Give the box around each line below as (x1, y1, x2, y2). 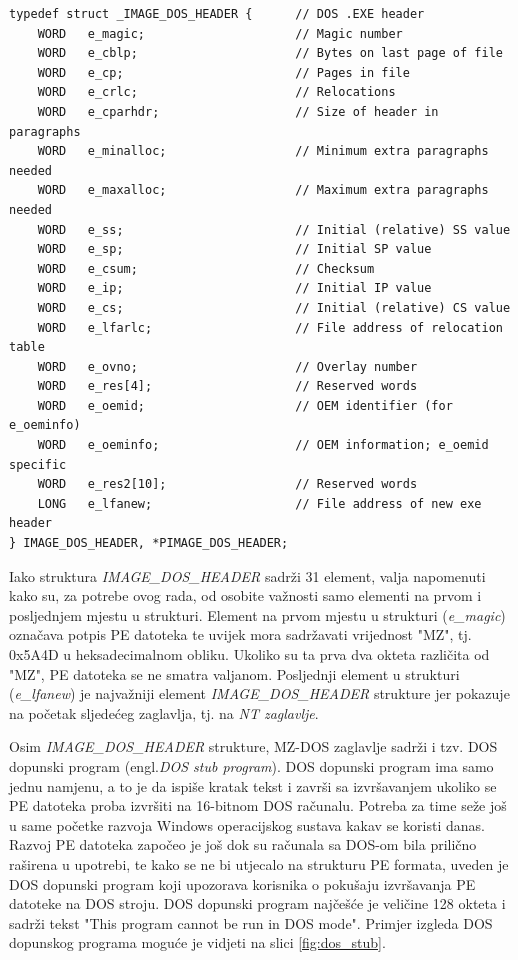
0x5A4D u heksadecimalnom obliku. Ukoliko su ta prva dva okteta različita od (9, 644, 490, 664)
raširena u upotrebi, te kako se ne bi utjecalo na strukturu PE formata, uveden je (9, 853, 509, 874)
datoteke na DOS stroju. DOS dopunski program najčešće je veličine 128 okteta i (9, 893, 506, 914)
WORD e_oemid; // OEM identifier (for (37, 398, 453, 413)
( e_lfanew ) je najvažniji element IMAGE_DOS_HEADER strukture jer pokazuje (9, 683, 510, 704)
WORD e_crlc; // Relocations (37, 85, 396, 100)
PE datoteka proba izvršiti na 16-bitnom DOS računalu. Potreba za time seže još (9, 795, 507, 816)
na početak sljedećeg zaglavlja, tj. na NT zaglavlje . (9, 702, 319, 723)
